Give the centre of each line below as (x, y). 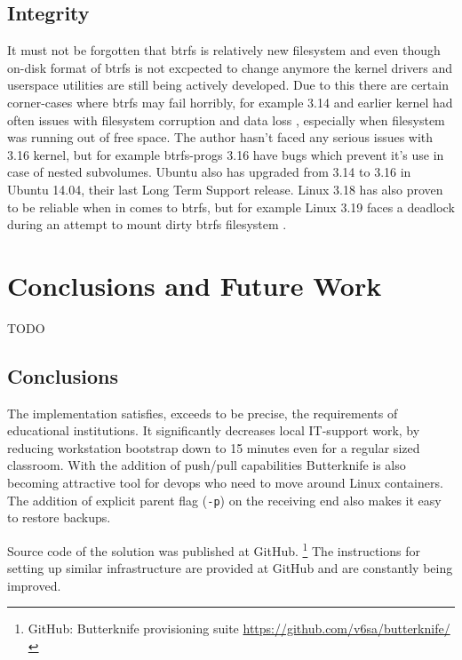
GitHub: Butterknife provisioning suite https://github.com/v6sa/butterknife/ (239, 628)
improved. (34, 585)
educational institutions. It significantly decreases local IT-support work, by (214, 430)
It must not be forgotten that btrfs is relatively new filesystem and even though (224, 50)
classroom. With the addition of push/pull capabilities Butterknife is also (207, 465)
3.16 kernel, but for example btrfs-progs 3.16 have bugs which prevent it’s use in (226, 154)
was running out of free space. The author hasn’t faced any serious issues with (220, 137)
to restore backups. (59, 517)
